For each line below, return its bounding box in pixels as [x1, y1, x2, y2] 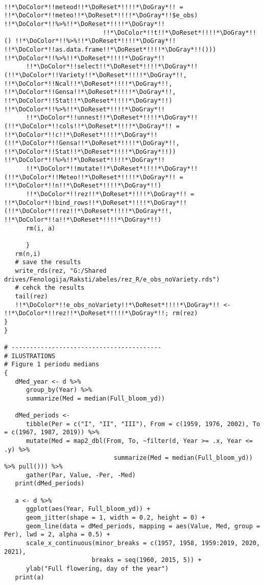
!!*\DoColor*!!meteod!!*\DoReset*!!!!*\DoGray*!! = [4, 3, 183, 11]
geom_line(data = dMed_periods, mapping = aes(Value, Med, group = [26, 522, 260, 530]
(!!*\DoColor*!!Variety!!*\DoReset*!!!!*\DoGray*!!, [4, 71, 187, 79]
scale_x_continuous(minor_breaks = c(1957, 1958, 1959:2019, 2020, [26, 540, 260, 547]
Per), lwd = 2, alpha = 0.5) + [4, 531, 110, 539]
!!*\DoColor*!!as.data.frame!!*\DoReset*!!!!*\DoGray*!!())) [4, 45, 217, 53]
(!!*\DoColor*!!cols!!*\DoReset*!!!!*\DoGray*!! [4, 122, 173, 130]
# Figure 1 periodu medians [4, 361, 100, 368]
